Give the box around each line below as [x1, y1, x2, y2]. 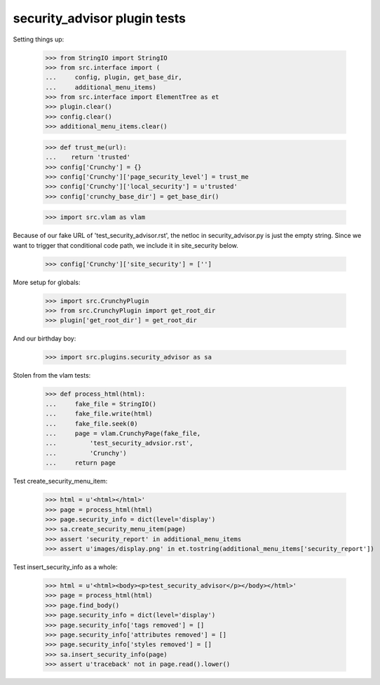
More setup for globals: [13, 278, 81, 286]
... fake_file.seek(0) [45, 420, 138, 427]
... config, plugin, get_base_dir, [45, 74, 182, 81]
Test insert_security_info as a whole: [13, 563, 118, 571]
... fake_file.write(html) [45, 410, 154, 418]
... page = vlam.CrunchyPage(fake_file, [45, 429, 201, 437]
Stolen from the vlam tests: [13, 371, 91, 380]
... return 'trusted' [45, 153, 131, 161]
